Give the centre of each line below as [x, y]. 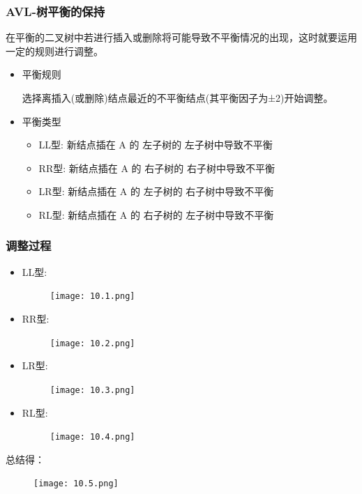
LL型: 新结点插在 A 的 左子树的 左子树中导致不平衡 [156, 145]
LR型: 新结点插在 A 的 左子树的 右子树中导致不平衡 [156, 191]
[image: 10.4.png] [92, 437]
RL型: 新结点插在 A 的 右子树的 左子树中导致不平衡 [156, 214]
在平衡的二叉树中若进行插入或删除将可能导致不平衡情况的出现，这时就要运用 [181, 37]
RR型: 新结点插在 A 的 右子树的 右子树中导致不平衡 [157, 168]
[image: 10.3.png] [92, 390]
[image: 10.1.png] [92, 296]
